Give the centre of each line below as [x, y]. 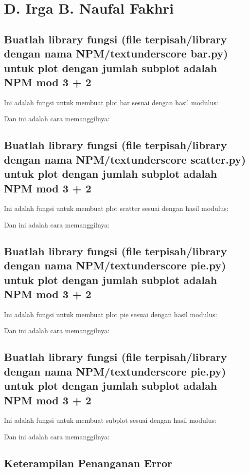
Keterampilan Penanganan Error [88, 463]
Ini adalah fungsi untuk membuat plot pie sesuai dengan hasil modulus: [111, 314]
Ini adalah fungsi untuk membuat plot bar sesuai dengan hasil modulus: [111, 102]
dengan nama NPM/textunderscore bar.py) [116, 53]
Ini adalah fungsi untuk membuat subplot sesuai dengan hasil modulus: [110, 420]
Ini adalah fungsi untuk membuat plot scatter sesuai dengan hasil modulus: [116, 208]
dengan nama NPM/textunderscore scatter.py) [125, 159]
